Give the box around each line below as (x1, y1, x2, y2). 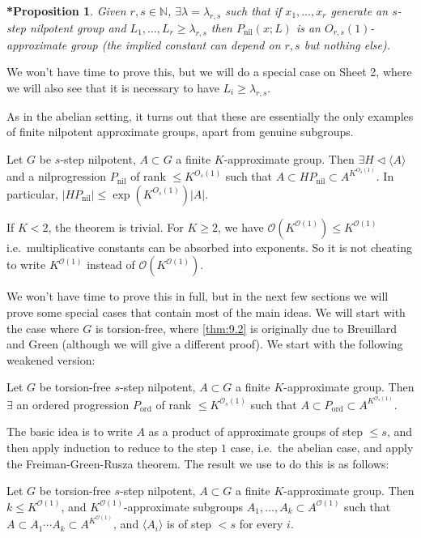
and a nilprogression (6, 168, 107, 185)
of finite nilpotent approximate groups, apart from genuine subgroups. (6, 123, 354, 140)
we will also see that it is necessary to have (6, 79, 219, 96)
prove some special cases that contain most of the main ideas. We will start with (6, 303, 406, 320)
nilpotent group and (29, 19, 126, 36)
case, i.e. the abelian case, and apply (230, 438, 414, 455)
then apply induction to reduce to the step (6, 438, 218, 455)
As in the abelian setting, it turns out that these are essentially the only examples (6, 107, 414, 124)
